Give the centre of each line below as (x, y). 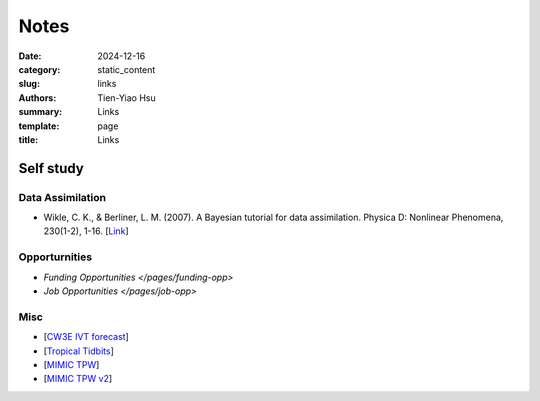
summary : (40, 112)
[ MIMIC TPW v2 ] (78, 379)
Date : (30, 56)
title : (28, 139)
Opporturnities (55, 257)
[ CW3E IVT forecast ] (86, 337)
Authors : (37, 97)
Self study (51, 168)
